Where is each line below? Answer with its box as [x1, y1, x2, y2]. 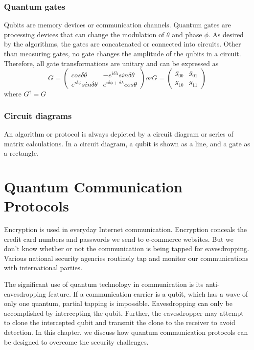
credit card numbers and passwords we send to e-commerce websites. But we [4, 233, 234, 244]
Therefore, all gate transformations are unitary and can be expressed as [4, 58, 219, 68]
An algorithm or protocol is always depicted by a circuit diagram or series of [4, 129, 233, 139]
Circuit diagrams [4, 109, 72, 121]
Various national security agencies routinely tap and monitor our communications [4, 253, 249, 263]
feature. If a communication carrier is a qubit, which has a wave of [48, 288, 248, 299]
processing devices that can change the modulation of [4, 29, 164, 39]
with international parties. [4, 262, 83, 273]
